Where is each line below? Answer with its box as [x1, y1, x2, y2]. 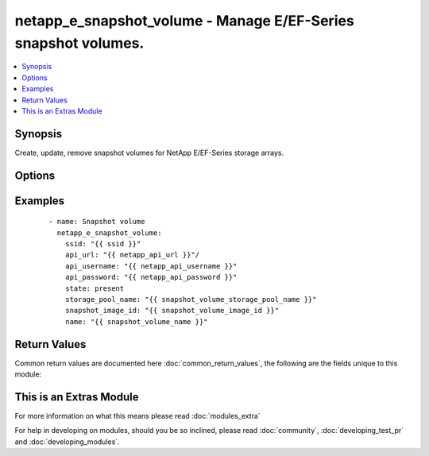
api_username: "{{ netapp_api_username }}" [64, 261, 238, 270]
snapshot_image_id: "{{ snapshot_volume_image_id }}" [64, 306, 280, 315]
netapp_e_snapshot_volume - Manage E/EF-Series [14, 12, 355, 29]
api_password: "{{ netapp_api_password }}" [64, 272, 238, 282]
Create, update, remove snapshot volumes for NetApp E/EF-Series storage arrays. [14, 148, 284, 157]
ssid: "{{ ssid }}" [64, 239, 141, 249]
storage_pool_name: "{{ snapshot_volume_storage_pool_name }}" [64, 295, 317, 303]
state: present [64, 284, 125, 293]
